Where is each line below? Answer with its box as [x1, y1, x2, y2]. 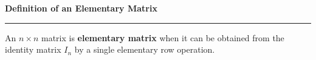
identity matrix [5, 43, 61, 56]
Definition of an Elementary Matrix [5, 2, 157, 14]
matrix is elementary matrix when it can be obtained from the [41, 31, 284, 44]
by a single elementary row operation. [74, 43, 215, 56]
